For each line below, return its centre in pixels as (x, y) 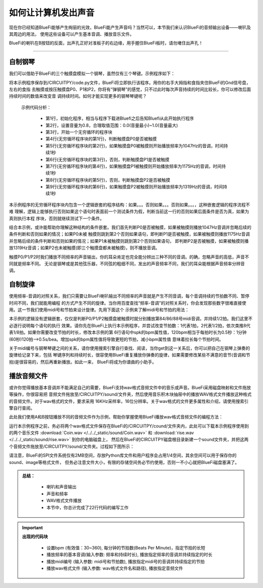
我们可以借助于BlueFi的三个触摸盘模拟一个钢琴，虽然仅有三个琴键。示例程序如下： (92, 74)
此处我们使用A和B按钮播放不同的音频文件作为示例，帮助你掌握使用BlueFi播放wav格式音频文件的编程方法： (116, 417)
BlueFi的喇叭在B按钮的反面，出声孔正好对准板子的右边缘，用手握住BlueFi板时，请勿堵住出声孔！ (106, 43)
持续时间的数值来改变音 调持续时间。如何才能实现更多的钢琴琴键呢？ (78, 96)
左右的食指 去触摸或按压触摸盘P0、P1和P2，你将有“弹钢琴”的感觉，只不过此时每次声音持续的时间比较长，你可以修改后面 (130, 89)
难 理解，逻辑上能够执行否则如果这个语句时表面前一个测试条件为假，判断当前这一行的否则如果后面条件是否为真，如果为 (129, 211)
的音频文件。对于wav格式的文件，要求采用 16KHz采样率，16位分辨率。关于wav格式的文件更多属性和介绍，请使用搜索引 (129, 401)
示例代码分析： (36, 107)
